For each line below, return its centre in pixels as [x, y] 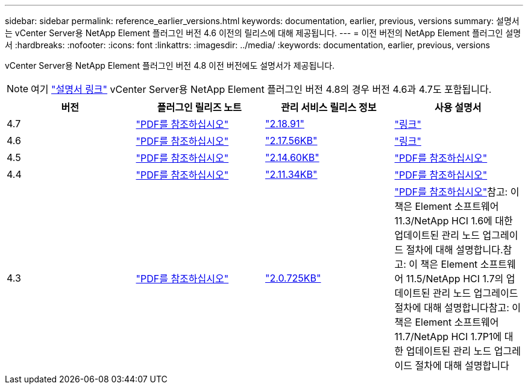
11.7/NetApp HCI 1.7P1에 [448, 337]
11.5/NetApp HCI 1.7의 [455, 279]
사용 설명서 [458, 107]
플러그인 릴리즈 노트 [199, 107]
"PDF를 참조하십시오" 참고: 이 [457, 192]
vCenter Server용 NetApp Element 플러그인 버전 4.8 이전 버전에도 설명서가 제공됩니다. [170, 65]
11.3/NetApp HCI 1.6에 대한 [454, 221]
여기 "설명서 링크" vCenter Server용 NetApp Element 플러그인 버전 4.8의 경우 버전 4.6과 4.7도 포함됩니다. [261, 89]
